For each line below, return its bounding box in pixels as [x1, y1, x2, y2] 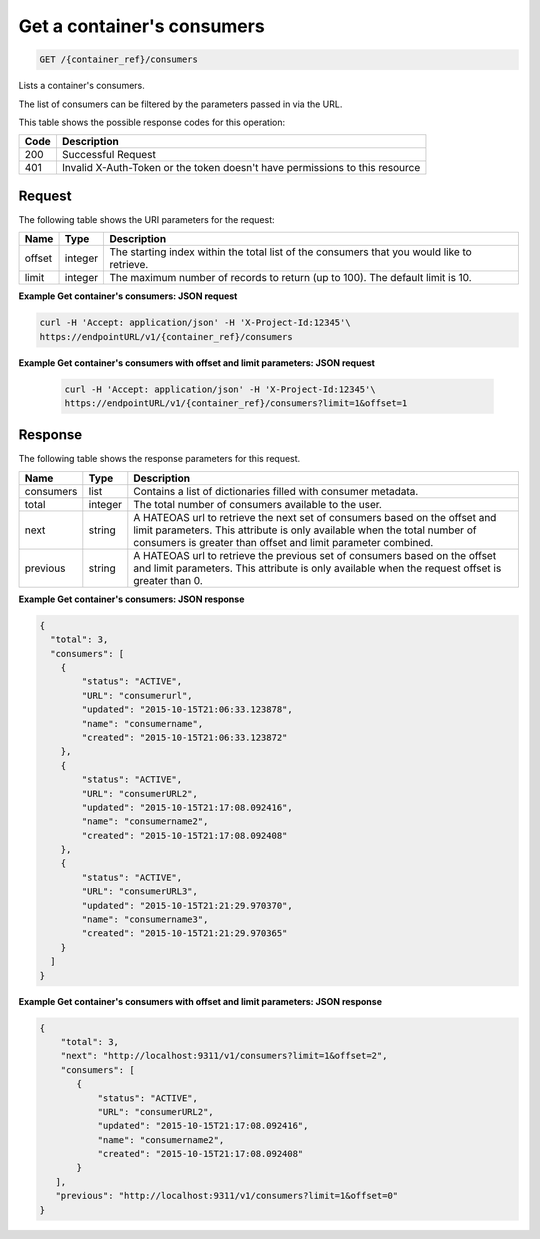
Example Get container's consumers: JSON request [18, 290, 238, 302]
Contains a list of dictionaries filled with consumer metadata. [133, 484, 419, 498]
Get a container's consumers [18, 15, 265, 37]
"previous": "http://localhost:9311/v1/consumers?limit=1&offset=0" [55, 1190, 399, 1202]
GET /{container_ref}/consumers [39, 54, 199, 65]
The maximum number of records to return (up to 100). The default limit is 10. [109, 271, 472, 285]
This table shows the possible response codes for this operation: [18, 116, 286, 128]
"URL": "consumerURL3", [81, 886, 199, 897]
